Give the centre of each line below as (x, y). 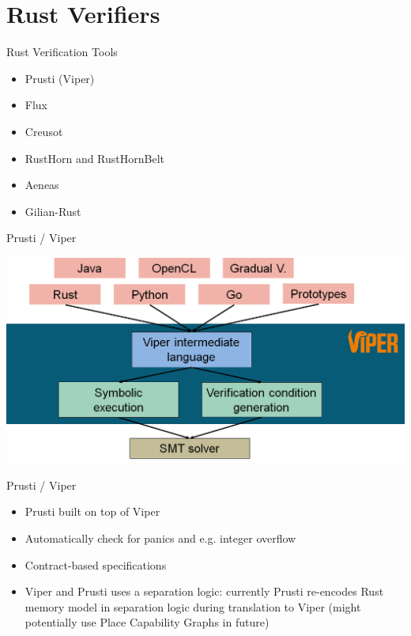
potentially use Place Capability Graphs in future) (147, 622)
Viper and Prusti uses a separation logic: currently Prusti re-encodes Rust (204, 591)
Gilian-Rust (53, 211)
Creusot (44, 131)
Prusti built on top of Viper (92, 511)
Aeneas (42, 185)
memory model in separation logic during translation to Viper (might (193, 606)
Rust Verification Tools (62, 52)
